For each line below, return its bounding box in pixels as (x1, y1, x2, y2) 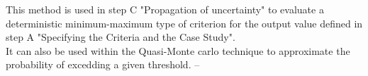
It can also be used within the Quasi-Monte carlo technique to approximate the (6, 43, 350, 58)
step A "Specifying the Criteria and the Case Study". (6, 30, 235, 44)
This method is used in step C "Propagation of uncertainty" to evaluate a (6, 2, 324, 16)
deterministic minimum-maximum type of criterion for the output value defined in (6, 15, 363, 30)
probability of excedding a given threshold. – (6, 57, 200, 72)
